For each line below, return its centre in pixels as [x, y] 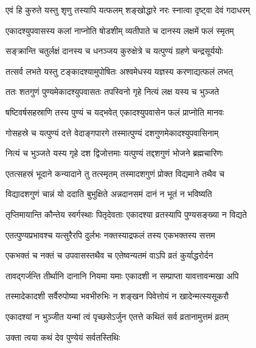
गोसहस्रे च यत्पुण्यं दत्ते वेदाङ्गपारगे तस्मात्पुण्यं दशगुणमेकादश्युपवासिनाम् [112, 132]
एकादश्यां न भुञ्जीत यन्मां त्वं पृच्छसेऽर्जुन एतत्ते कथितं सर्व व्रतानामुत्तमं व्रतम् [117, 316]
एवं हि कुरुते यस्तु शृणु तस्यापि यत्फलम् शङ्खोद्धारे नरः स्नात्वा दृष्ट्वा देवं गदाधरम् [128, 10]
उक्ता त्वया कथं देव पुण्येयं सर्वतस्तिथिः [63, 337]
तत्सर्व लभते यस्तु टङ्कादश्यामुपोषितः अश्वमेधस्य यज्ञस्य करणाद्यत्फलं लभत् [119, 71]
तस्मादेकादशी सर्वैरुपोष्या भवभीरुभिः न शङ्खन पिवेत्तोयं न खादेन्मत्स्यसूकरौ [117, 296]
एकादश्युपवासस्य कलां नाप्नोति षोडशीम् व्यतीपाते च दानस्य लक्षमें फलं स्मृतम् [120, 30]
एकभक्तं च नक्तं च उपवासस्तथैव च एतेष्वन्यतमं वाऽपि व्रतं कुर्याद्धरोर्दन [109, 255]
